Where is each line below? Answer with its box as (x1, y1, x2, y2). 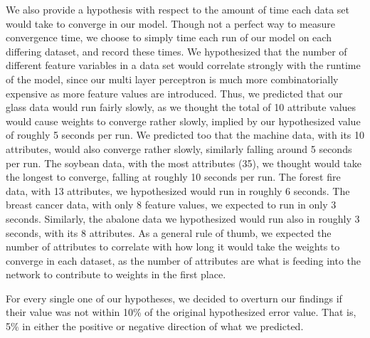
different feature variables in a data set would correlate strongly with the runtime (6, 58, 361, 73)
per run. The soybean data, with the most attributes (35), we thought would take (6, 155, 362, 170)
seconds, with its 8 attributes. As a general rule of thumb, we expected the (6, 225, 332, 240)
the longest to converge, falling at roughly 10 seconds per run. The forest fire (6, 169, 341, 184)
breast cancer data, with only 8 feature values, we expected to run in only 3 (6, 197, 337, 212)
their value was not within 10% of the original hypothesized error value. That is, (6, 305, 356, 319)
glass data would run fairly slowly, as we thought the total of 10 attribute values (6, 100, 356, 115)
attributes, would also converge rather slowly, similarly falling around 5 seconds (6, 141, 352, 156)
